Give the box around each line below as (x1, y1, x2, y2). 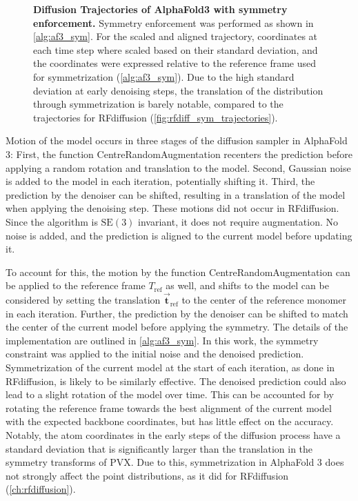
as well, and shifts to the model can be (166, 278, 329, 293)
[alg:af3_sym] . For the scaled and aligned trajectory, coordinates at (33, 29, 318, 43)
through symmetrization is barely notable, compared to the (33, 97, 284, 111)
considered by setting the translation (6, 293, 161, 307)
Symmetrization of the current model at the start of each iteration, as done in (6, 360, 335, 375)
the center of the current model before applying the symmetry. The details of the (6, 320, 348, 334)
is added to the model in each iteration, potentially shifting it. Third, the (6, 174, 315, 188)
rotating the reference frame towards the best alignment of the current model (6, 400, 332, 415)
